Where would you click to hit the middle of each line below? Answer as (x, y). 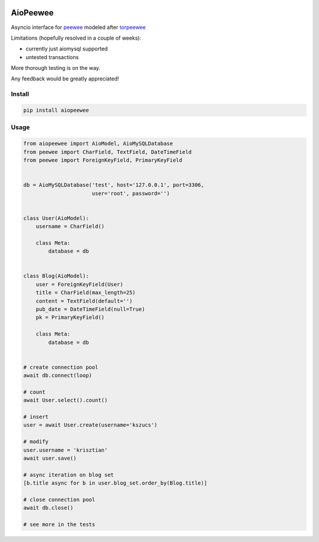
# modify (36, 442)
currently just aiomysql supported (67, 49)
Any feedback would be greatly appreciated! (65, 79)
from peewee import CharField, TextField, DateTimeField (108, 152)
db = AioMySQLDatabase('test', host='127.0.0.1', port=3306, (114, 185)
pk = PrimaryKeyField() (70, 317)
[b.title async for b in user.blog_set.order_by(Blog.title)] (115, 483)
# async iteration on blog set (69, 475)
